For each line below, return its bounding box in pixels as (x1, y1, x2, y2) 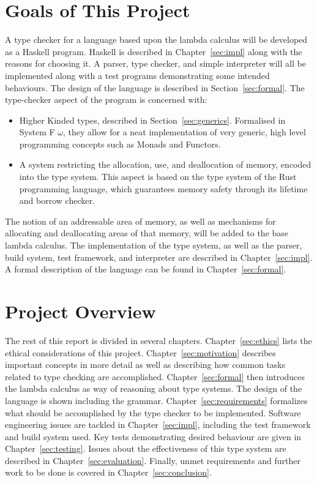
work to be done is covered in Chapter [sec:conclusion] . (5, 466, 212, 479)
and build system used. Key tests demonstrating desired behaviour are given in (5, 430, 302, 443)
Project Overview (5, 299, 156, 323)
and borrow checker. (19, 194, 95, 207)
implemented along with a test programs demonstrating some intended (5, 69, 270, 81)
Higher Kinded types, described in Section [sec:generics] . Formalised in (19, 113, 286, 126)
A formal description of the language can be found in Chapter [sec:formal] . (5, 263, 286, 275)
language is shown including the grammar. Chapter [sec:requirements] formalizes (5, 394, 308, 406)
